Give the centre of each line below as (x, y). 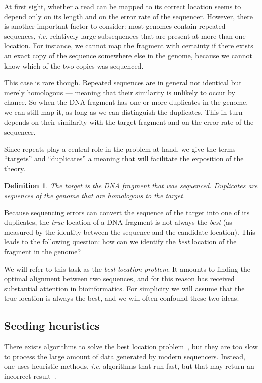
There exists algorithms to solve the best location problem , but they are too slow (131, 346)
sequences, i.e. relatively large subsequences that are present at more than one (125, 36)
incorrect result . (30, 376)
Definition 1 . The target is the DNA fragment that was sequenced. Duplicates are (131, 185)
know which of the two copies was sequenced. (74, 65)
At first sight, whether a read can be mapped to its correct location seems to (123, 6)
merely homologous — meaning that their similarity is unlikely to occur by (120, 92)
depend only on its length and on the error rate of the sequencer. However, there (128, 16)
